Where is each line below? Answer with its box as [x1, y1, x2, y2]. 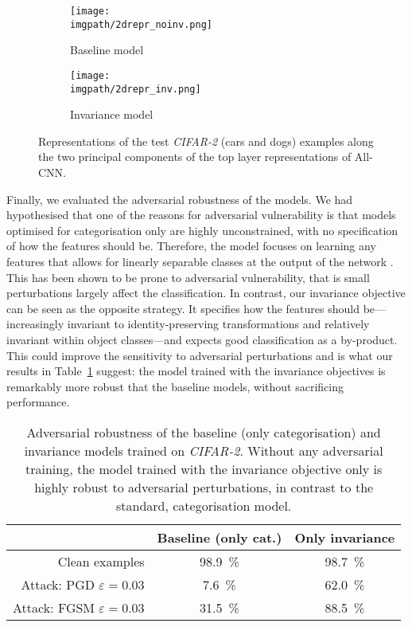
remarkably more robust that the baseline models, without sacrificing [6, 378, 344, 394]
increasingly [6, 315, 64, 332]
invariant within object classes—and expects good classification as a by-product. [6, 331, 398, 347]
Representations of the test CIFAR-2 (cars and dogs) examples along [38, 132, 374, 149]
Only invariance [294, 527, 395, 547]
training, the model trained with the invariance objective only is [25, 459, 383, 478]
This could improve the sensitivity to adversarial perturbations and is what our [6, 347, 393, 363]
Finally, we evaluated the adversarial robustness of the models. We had [6, 190, 353, 207]
